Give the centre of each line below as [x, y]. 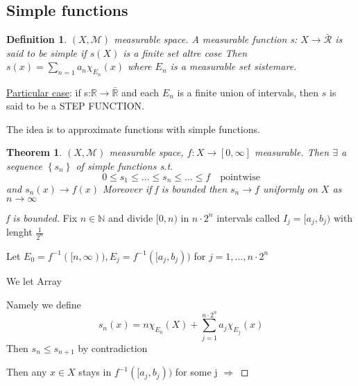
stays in [95, 372]
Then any [27, 372]
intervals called [248, 217]
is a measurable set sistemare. [233, 66]
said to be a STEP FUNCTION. [75, 106]
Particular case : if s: [49, 92]
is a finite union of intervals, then [248, 92]
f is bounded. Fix [42, 217]
